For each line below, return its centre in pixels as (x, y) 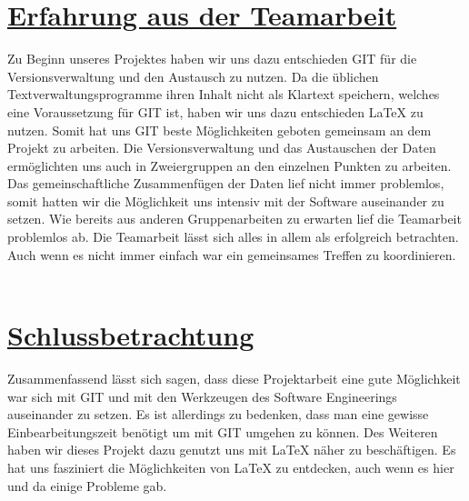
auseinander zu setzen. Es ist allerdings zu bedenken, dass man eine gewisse (218, 414)
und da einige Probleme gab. (87, 485)
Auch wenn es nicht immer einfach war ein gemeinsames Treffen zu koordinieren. (232, 254)
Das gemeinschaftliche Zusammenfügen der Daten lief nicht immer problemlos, (226, 183)
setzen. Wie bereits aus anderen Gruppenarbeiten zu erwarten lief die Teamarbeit (234, 219)
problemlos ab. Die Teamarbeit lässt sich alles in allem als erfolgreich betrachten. (233, 237)
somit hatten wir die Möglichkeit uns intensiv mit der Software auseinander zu (226, 200)
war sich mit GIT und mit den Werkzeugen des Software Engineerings (202, 396)
